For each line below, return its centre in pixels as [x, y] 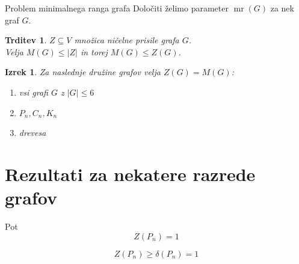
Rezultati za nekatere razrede [130, 173]
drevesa [32, 133]
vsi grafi [33, 92]
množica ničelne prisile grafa [127, 40]
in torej [94, 51]
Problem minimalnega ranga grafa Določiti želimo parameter [117, 8]
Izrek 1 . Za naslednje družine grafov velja [83, 72]
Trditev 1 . [26, 40]
